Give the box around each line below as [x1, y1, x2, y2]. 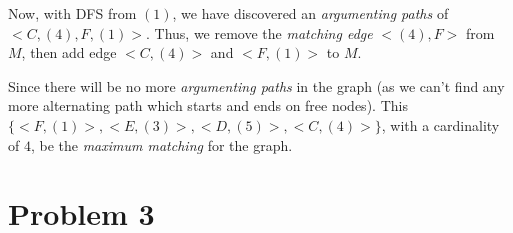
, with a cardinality [381, 114, 500, 135]
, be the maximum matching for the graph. [30, 134, 293, 155]
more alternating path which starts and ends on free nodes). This [8, 95, 408, 116]
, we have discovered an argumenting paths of [172, 3, 449, 23]
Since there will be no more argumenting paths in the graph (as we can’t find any [8, 75, 505, 96]
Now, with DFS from [8, 3, 137, 23]
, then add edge [21, 42, 117, 63]
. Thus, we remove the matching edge [145, 22, 373, 43]
